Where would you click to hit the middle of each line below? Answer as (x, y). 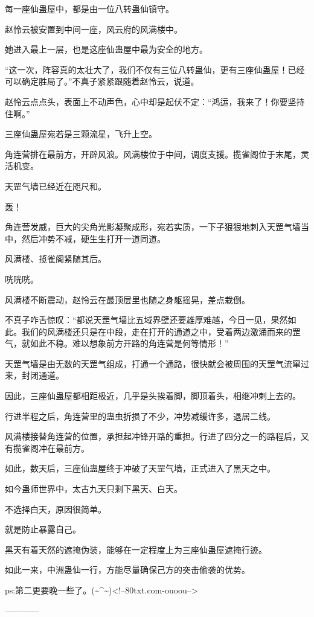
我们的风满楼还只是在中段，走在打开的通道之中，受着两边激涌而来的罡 (161, 331)
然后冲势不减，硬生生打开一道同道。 (93, 238)
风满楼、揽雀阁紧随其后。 (56, 259)
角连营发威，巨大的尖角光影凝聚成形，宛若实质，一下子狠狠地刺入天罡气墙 (153, 227)
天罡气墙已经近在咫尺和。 (56, 186)
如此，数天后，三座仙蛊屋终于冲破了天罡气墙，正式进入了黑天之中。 (140, 468)
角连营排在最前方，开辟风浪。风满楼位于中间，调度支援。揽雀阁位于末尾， (153, 154)
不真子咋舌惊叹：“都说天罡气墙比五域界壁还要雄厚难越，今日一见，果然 (146, 320)
